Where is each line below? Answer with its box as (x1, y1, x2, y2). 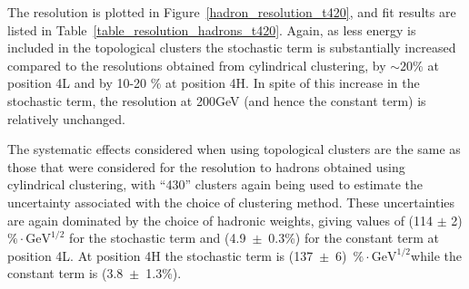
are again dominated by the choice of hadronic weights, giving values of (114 (7, 210, 434, 229)
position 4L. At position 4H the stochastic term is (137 (7, 246, 314, 265)
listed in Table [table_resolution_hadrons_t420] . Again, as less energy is (7, 20, 416, 39)
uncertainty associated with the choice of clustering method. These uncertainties (7, 192, 455, 211)
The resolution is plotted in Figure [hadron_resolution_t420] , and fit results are (7, 3, 456, 21)
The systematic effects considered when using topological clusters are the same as (7, 140, 461, 159)
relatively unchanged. (7, 109, 125, 128)
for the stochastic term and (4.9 (69, 228, 246, 247)
